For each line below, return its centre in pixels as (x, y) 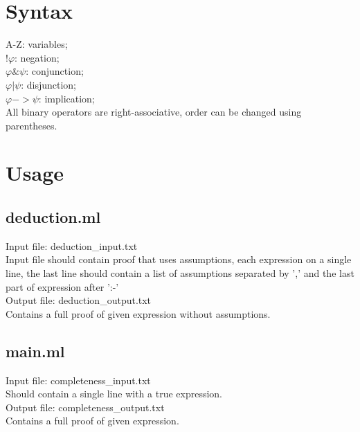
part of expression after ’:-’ (62, 286)
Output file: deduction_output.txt (79, 300)
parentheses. (31, 125)
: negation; (37, 57)
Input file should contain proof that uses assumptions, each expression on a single (179, 259)
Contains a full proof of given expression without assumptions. (138, 313)
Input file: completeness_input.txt (78, 380)
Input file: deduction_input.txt (72, 245)
